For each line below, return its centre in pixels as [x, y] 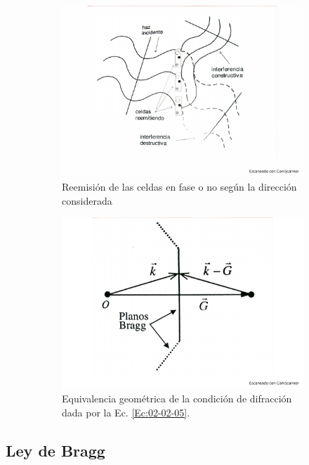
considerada [87, 200]
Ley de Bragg [55, 450]
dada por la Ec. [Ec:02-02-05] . [126, 412]
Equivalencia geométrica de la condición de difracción [177, 398]
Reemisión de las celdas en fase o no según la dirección [179, 187]
